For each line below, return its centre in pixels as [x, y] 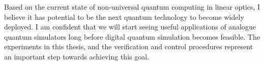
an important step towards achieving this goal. [77, 56]
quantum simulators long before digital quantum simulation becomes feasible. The [132, 36]
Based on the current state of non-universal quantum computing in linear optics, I [132, 7]
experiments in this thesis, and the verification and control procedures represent [129, 46]
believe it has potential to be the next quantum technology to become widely [124, 17]
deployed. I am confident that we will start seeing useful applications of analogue [130, 27]
